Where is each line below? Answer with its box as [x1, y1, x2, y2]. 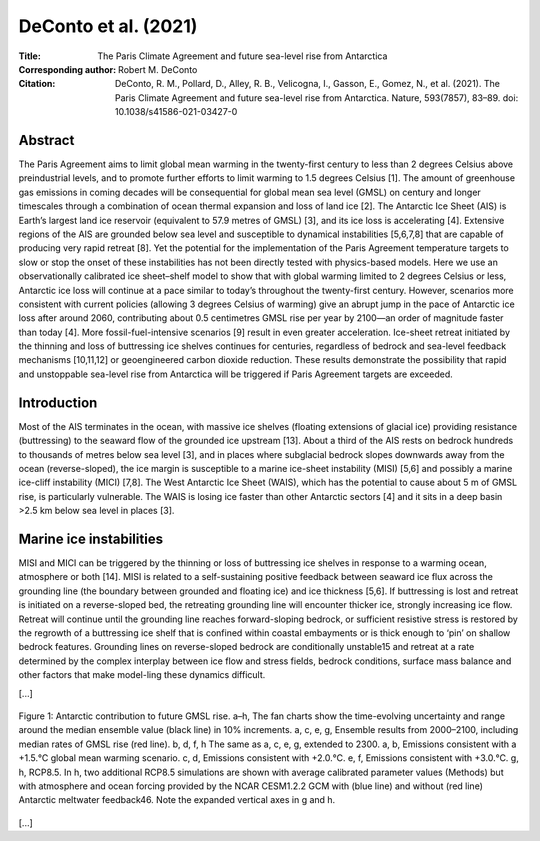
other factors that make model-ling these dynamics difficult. [18, 669, 266, 681]
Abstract [18, 131, 75, 149]
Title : [18, 50, 42, 62]
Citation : [18, 78, 56, 90]
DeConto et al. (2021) [18, 15, 198, 37]
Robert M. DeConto [118, 63, 198, 75]
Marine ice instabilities [18, 530, 164, 547]
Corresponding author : [18, 63, 117, 75]
